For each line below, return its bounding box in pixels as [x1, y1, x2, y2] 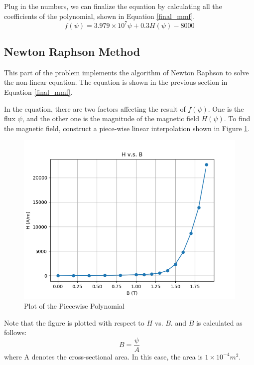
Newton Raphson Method [4, 44, 140, 59]
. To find [224, 113, 251, 124]
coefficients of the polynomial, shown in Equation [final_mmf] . [4, 10, 195, 21]
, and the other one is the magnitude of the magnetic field [22, 113, 199, 124]
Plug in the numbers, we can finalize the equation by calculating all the [4, 1, 222, 11]
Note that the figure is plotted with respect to [4, 317, 144, 328]
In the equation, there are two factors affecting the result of [4, 103, 186, 114]
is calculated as [196, 317, 243, 328]
